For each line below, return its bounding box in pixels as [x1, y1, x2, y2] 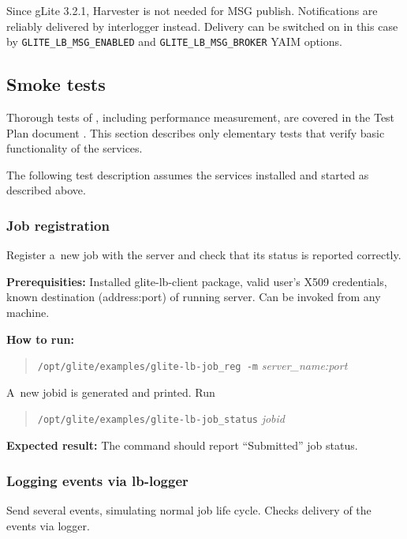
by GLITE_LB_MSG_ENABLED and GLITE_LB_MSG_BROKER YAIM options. [6, 33, 342, 50]
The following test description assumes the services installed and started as [6, 166, 369, 183]
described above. [6, 182, 86, 198]
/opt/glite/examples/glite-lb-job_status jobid [37, 410, 286, 427]
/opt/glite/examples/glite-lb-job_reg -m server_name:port [37, 357, 348, 374]
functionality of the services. [6, 140, 143, 156]
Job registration [6, 215, 110, 235]
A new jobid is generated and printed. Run [6, 383, 215, 400]
